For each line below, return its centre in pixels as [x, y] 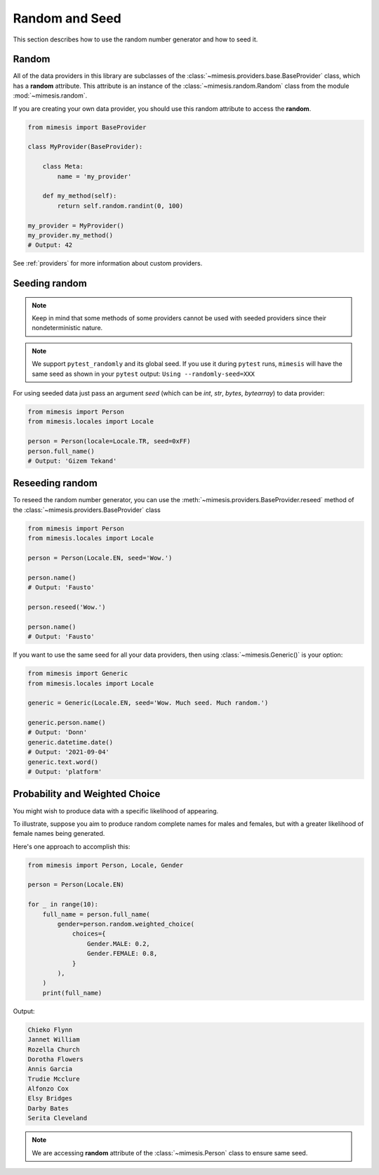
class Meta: [63, 166]
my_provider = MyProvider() [76, 225]
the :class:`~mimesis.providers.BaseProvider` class [87, 510]
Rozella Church [54, 1049]
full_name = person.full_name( [96, 914]
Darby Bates [48, 1108]
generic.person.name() [67, 723]
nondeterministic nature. [67, 328]
